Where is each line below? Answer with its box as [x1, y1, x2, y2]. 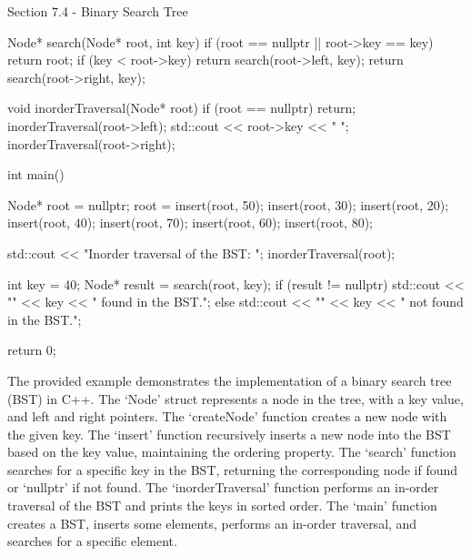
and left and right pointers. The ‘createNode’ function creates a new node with [7, 407, 447, 426]
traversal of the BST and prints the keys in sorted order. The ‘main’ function [7, 496, 437, 515]
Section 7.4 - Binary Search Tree [7, 2, 188, 20]
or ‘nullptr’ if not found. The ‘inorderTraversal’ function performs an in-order [7, 478, 439, 497]
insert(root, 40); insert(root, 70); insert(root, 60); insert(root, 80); [7, 213, 374, 232]
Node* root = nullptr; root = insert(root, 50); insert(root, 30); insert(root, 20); [7, 195, 449, 214]
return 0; [7, 340, 56, 359]
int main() [7, 165, 65, 184]
